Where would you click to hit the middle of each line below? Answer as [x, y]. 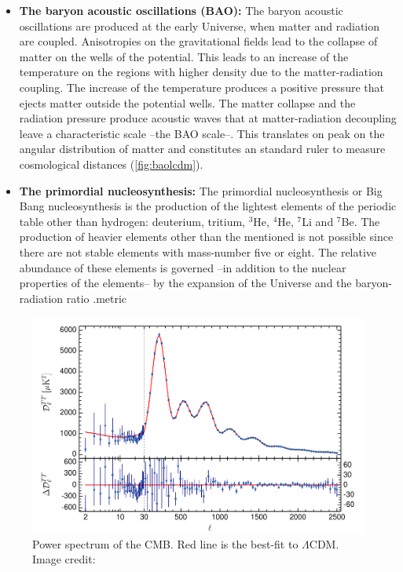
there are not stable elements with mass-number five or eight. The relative [198, 251]
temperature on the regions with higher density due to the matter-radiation [201, 72]
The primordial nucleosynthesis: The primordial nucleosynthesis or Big [201, 190]
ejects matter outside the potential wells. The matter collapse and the [187, 102]
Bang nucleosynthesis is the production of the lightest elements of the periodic [208, 206]
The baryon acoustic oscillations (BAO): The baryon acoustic [181, 10]
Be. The [361, 221]
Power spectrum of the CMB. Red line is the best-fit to [165, 543]
